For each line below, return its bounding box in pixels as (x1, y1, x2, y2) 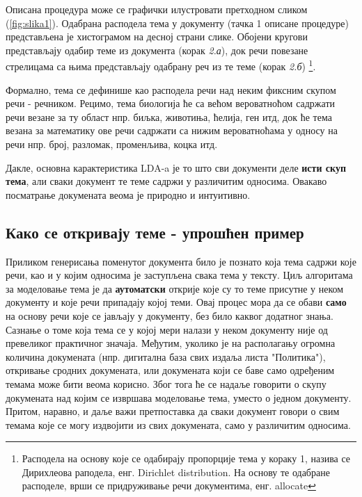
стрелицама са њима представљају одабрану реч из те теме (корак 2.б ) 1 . (6, 57, 316, 74)
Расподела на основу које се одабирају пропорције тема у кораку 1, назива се (22, 451, 351, 466)
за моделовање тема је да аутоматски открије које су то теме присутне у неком (6, 281, 344, 295)
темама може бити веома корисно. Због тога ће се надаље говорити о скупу (6, 376, 326, 391)
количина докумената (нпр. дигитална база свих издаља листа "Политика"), (6, 349, 326, 364)
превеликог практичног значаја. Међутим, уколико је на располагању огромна (6, 336, 336, 350)
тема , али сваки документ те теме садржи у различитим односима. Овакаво (6, 174, 327, 188)
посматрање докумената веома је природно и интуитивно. (6, 187, 251, 202)
